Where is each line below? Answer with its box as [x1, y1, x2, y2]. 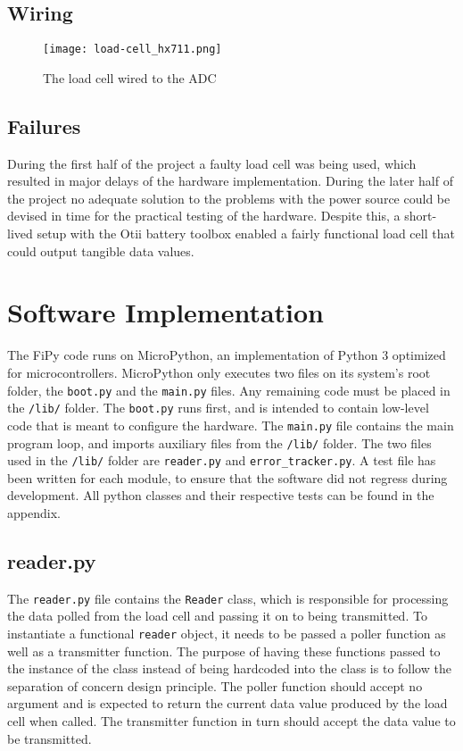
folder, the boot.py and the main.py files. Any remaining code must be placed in [7, 380, 451, 399]
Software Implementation [7, 294, 325, 330]
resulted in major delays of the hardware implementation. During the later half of [7, 171, 453, 190]
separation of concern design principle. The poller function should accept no [7, 676, 423, 695]
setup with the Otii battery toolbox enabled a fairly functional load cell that [37, 224, 455, 243]
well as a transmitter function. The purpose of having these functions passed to [7, 641, 441, 660]
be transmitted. [7, 729, 92, 747]
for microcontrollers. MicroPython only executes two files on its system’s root [7, 363, 431, 381]
